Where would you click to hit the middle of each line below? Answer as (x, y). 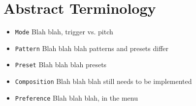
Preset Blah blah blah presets (61, 65)
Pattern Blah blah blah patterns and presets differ (92, 48)
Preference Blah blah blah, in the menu (76, 97)
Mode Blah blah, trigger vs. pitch (64, 32)
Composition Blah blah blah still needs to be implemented (103, 81)
